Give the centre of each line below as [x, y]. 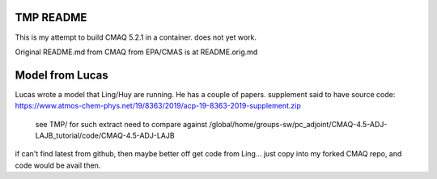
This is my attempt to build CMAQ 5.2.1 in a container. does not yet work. [136, 37]
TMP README [51, 17]
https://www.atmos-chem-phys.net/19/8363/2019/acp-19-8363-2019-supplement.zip [158, 106]
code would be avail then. [58, 165]
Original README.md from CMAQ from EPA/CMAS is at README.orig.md [136, 52]
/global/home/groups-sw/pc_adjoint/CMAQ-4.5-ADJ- [298, 124]
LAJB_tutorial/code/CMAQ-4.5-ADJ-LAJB [105, 135]
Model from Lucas [62, 75]
